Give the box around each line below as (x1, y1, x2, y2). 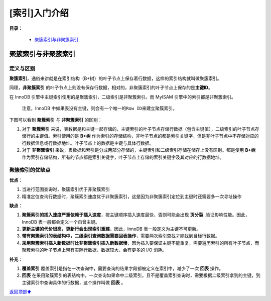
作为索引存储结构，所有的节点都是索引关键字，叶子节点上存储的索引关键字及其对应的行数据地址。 (22, 154, 224, 160)
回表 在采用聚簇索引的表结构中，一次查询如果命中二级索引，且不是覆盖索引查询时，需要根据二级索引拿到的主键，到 (22, 272, 260, 278)
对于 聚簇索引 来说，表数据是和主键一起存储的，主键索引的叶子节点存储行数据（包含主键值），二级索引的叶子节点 (22, 126, 255, 132)
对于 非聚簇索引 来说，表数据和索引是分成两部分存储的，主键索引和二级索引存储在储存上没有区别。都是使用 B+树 (22, 147, 256, 153)
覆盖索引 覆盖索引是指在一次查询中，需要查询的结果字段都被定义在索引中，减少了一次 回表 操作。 (22, 265, 223, 271)
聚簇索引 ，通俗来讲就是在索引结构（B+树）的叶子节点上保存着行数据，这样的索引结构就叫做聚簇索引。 (9, 75, 222, 81)
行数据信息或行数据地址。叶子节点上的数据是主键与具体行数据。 (22, 140, 154, 146)
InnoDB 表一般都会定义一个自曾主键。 (22, 219, 100, 225)
